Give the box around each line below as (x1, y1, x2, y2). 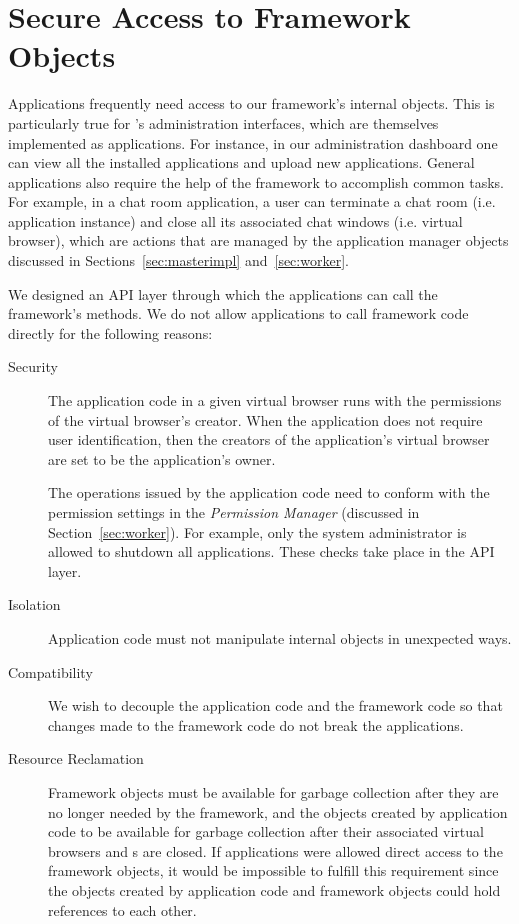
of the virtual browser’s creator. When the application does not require (48, 409, 483, 430)
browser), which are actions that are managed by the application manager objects (8, 230, 509, 251)
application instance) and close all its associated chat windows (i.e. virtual (8, 210, 463, 231)
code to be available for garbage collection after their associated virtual (48, 821, 484, 842)
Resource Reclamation (8, 748, 144, 769)
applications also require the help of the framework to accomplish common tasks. (8, 171, 504, 192)
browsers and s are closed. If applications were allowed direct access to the (48, 840, 503, 861)
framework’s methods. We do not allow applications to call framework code (8, 303, 469, 324)
